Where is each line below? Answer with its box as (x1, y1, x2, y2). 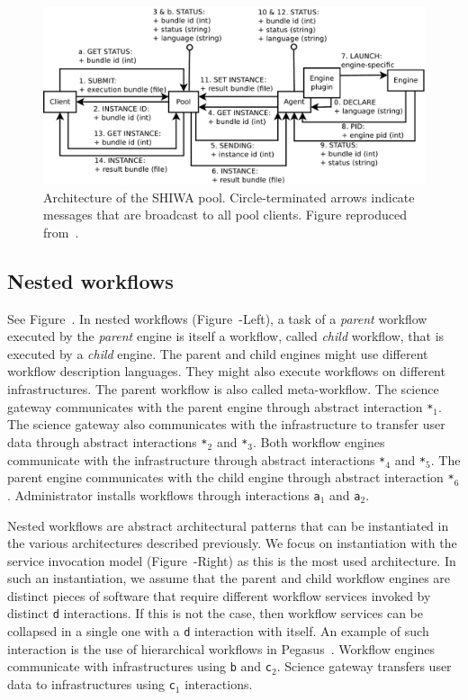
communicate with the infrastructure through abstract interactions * (7, 450, 386, 469)
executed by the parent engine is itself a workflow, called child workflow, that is (7, 327, 445, 346)
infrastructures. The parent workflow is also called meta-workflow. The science (7, 380, 439, 399)
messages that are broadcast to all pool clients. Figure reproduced (43, 205, 408, 224)
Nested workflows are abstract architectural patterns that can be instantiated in (7, 516, 449, 534)
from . (43, 222, 79, 241)
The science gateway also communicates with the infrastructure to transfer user (7, 415, 445, 434)
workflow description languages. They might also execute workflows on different (7, 362, 445, 381)
